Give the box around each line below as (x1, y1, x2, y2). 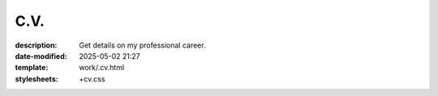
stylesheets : (15, 73, 58, 84)
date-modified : (15, 51, 68, 61)
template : (15, 63, 49, 73)
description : (15, 40, 58, 50)
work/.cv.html (79, 63, 125, 73)
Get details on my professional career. (79, 40, 206, 50)
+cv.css (79, 73, 105, 84)
